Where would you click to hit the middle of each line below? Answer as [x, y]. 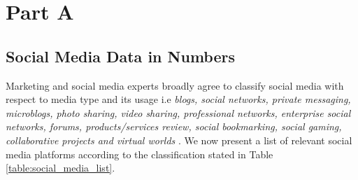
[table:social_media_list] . [60, 168]
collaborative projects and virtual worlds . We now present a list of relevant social [179, 140]
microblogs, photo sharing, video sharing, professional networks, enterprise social [178, 112]
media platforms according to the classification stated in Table [139, 154]
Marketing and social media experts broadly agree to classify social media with [175, 85]
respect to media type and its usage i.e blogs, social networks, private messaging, [178, 99]
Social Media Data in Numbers [120, 56]
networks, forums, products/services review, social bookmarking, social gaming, [174, 126]
